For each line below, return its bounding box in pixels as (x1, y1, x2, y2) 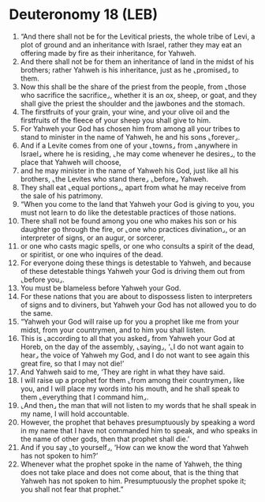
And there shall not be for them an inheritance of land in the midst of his (20, 57, 255, 66)
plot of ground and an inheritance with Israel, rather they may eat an (20, 39, 242, 49)
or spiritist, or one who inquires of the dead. (20, 249, 164, 259)
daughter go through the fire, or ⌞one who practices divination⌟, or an (20, 224, 247, 234)
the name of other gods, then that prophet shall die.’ (20, 434, 190, 444)
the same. (20, 308, 54, 317)
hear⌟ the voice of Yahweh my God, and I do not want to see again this (20, 350, 250, 360)
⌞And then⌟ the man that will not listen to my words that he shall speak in (20, 400, 257, 410)
